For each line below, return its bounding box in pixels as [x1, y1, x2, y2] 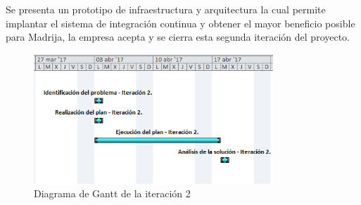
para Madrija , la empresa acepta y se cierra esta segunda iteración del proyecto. [6, 29, 350, 44]
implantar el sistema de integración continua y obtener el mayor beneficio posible [6, 15, 355, 30]
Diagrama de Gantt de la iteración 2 [34, 186, 191, 201]
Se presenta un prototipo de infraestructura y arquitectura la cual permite [6, 2, 326, 16]
